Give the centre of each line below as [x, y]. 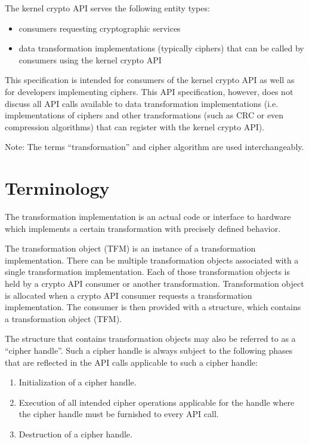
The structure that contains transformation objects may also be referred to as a [150, 339]
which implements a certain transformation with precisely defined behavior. [143, 228]
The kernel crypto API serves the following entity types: [107, 8]
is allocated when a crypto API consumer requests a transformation [129, 295]
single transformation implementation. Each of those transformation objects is [148, 272]
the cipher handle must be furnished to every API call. [119, 414]
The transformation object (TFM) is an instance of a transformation [130, 248]
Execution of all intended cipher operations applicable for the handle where [157, 402]
